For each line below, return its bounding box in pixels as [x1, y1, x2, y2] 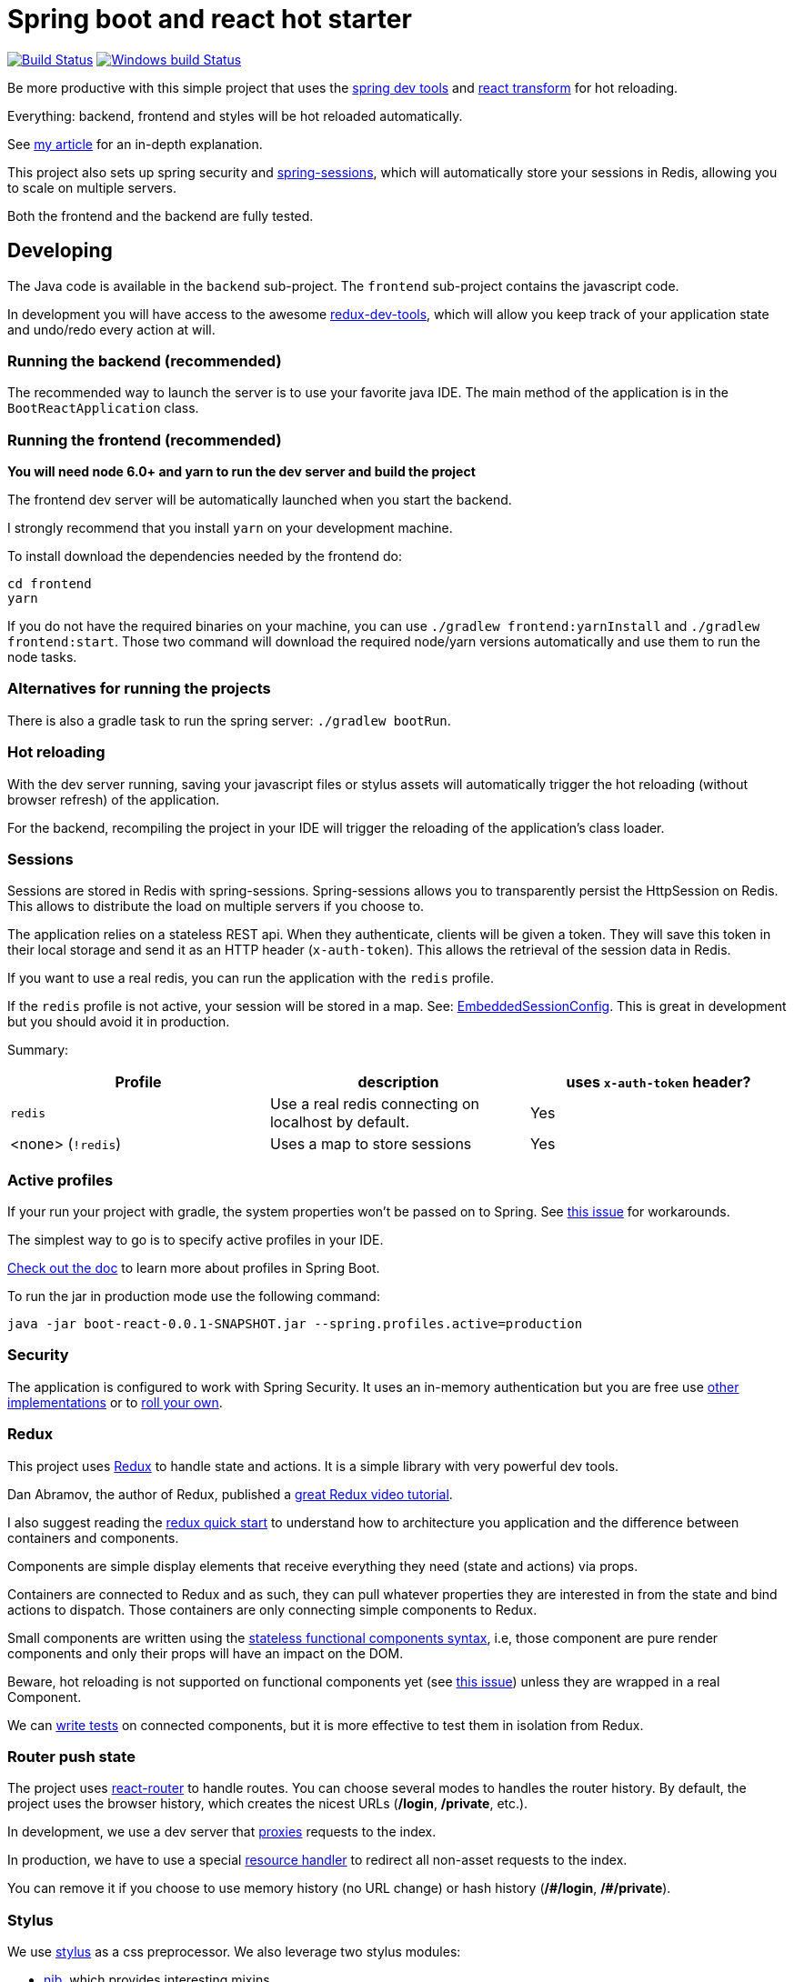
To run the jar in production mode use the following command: [7, 1288, 380, 1305]
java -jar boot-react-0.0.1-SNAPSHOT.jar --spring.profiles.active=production [7, 1316, 583, 1332]
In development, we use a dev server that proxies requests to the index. [7, 1824, 437, 1840]
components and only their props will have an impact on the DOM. [7, 1645, 404, 1661]
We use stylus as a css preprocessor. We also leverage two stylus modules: [7, 1944, 461, 1960]
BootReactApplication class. [7, 400, 199, 416]
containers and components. [7, 1529, 179, 1546]
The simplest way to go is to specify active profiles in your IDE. [7, 1232, 384, 1248]
